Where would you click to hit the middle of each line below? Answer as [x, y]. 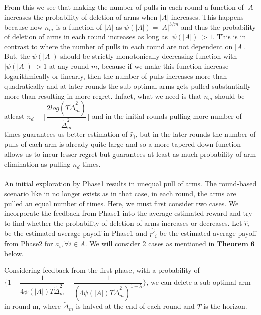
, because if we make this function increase [163, 66]
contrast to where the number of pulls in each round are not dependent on [118, 46]
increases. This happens [207, 16]
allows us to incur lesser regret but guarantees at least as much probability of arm [130, 154]
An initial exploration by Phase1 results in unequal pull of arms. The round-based [130, 183]
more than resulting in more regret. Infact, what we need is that [103, 95]
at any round [69, 66]
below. [14, 253]
